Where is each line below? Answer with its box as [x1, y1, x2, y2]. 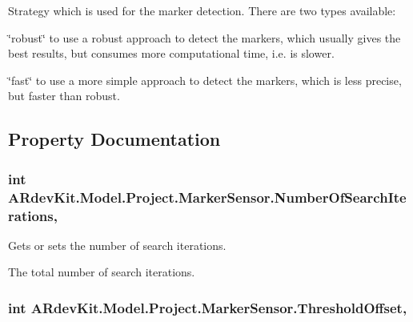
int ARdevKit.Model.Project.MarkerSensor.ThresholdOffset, [8, 297, 407, 317]
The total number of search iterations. [8, 264, 195, 280]
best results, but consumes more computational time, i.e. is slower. [8, 45, 335, 62]
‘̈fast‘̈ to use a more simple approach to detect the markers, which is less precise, [8, 71, 402, 88]
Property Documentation [8, 127, 221, 151]
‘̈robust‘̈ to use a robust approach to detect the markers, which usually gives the [8, 29, 401, 46]
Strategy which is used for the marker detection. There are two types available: [8, 2, 396, 18]
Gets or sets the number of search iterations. [8, 236, 227, 253]
